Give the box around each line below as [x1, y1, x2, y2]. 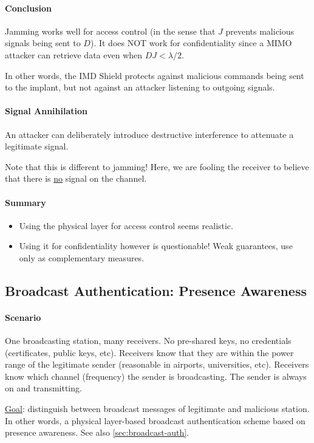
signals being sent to [5, 36, 81, 49]
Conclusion [5, 1, 52, 14]
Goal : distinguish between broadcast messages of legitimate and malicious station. [5, 402, 310, 415]
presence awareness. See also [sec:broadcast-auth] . [5, 426, 189, 439]
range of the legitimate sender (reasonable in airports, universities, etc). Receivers [5, 358, 309, 371]
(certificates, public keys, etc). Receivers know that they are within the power [5, 346, 294, 359]
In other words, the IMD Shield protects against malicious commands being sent [5, 69, 304, 81]
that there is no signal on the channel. [5, 172, 147, 185]
